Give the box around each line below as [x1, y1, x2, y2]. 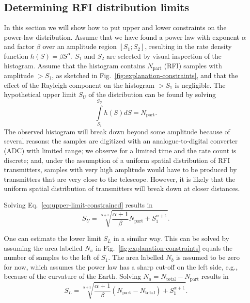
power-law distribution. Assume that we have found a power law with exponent [4, 32, 240, 42]
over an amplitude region [42, 41, 117, 51]
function [4, 50, 29, 61]
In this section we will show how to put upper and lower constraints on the [4, 22, 227, 32]
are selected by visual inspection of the [106, 50, 222, 61]
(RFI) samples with [164, 60, 222, 70]
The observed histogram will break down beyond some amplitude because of [4, 126, 230, 136]
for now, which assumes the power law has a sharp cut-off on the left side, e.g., [4, 261, 238, 271]
